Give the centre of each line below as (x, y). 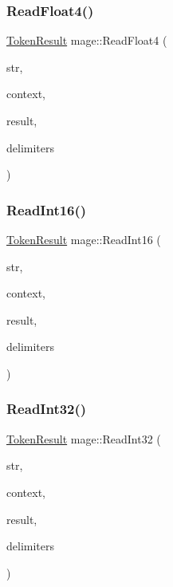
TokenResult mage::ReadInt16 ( (84, 239)
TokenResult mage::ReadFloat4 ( (87, 40)
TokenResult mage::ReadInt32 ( (84, 438)
